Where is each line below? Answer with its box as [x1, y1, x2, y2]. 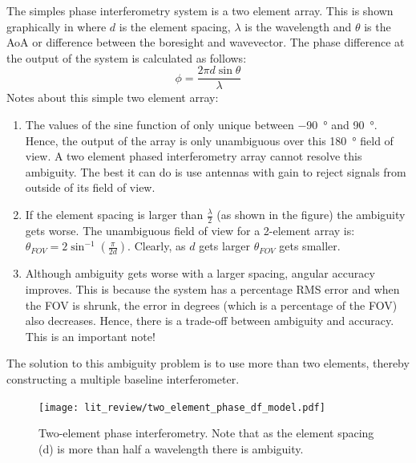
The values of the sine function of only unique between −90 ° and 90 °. [25, 116, 378, 133]
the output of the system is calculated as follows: [6, 49, 247, 66]
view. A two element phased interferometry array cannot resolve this [25, 148, 362, 164]
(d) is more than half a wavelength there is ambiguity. [38, 440, 304, 457]
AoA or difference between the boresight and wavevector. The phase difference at [6, 34, 405, 51]
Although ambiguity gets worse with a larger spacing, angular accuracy [25, 265, 375, 282]
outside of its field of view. [25, 179, 155, 196]
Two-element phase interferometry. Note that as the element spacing [38, 424, 374, 441]
